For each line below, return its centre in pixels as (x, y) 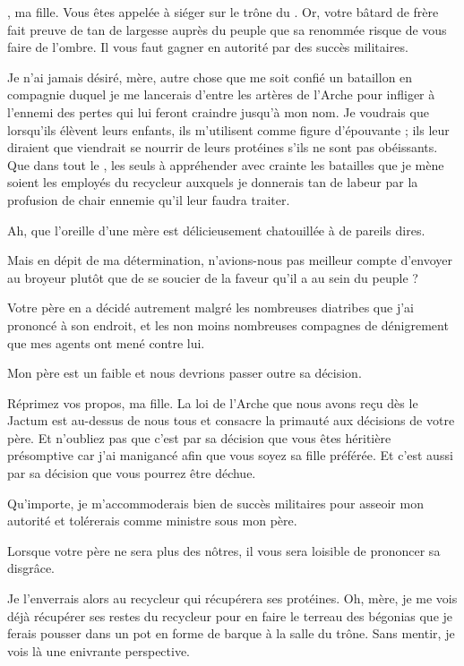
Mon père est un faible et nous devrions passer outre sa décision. (185, 373)
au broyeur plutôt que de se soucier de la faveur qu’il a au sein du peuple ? (213, 277)
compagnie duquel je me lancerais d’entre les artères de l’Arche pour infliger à (221, 94)
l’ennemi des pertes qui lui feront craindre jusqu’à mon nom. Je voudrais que (218, 111)
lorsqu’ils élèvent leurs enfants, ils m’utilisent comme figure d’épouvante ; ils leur (228, 129)
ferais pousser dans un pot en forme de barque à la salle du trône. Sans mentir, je (231, 633)
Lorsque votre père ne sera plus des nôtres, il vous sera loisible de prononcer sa (224, 550)
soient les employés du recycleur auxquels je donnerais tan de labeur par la (213, 182)
